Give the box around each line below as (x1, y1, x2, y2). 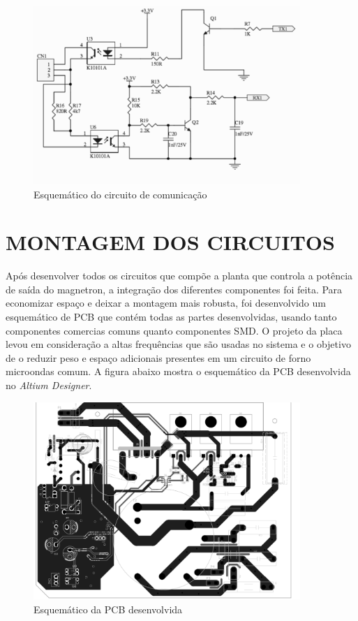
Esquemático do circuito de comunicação (33, 187, 207, 201)
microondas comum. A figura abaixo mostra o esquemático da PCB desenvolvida (6, 364, 351, 379)
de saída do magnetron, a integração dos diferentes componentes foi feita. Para (6, 282, 343, 296)
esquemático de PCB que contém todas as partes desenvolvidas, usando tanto (6, 309, 337, 324)
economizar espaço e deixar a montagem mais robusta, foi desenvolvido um (6, 295, 326, 310)
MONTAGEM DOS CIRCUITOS (6, 228, 335, 256)
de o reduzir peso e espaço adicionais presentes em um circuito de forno (6, 350, 311, 365)
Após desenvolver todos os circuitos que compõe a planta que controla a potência (6, 268, 353, 283)
